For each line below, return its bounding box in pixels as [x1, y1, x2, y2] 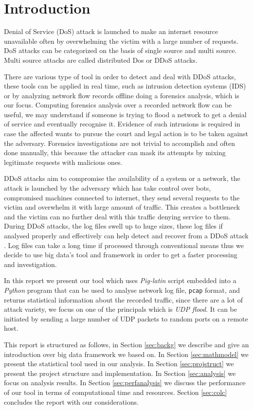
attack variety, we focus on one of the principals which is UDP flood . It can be [4, 304, 237, 314]
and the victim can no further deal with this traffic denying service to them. [4, 211, 231, 221]
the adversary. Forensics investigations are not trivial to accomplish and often [4, 138, 235, 148]
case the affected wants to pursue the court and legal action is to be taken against [4, 128, 249, 139]
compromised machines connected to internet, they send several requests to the [4, 192, 240, 202]
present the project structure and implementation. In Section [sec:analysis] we [4, 368, 236, 378]
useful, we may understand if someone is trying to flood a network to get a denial [4, 109, 247, 119]
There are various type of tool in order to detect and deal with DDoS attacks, [4, 71, 236, 81]
